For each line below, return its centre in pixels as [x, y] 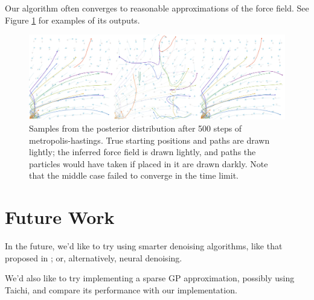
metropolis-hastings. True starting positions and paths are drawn [149, 140]
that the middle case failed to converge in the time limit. [134, 175]
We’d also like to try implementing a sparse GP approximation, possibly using [150, 278]
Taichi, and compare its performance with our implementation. [121, 289]
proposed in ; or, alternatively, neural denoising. [94, 257]
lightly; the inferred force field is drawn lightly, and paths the [143, 152]
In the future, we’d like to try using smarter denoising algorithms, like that [144, 246]
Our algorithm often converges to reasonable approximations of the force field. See [157, 8]
